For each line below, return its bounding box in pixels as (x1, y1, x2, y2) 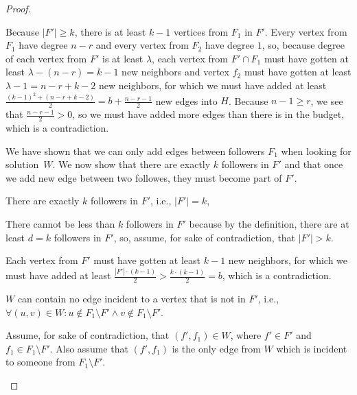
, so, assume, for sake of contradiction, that (113, 230, 296, 244)
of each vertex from (5, 51, 87, 65)
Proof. (5, 1, 31, 15)
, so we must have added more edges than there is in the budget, (72, 107, 345, 121)
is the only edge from (172, 341, 261, 355)
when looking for (281, 143, 352, 158)
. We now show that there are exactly (52, 157, 211, 171)
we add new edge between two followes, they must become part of (5, 170, 282, 184)
